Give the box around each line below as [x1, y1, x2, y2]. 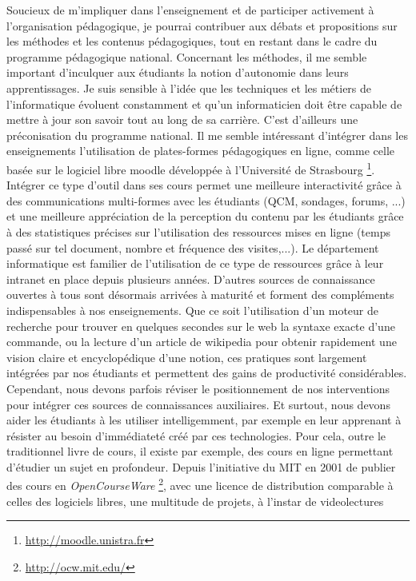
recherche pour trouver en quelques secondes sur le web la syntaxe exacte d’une [6, 317, 395, 334]
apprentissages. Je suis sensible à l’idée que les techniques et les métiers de [6, 79, 372, 96]
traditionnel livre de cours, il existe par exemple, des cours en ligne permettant [6, 443, 394, 460]
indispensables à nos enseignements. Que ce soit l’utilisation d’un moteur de [6, 301, 378, 318]
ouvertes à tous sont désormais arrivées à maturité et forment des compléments [6, 286, 394, 303]
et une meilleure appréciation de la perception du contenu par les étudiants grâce [6, 208, 404, 225]
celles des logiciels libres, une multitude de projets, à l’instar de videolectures [6, 492, 384, 509]
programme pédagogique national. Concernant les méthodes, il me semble [6, 48, 367, 65]
